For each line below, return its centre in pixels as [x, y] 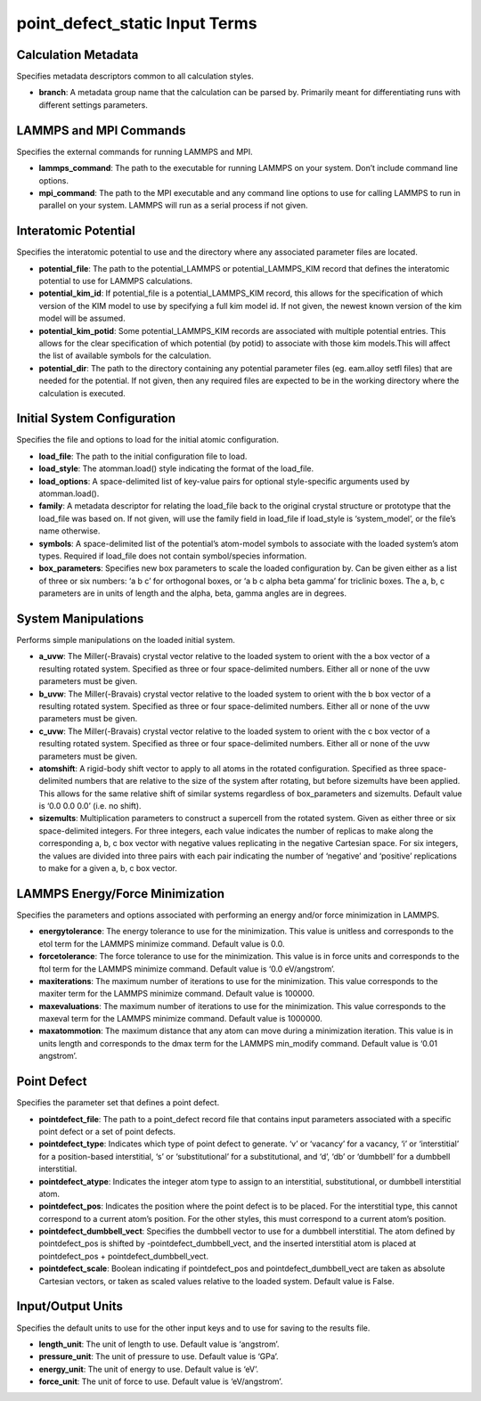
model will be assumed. [82, 318]
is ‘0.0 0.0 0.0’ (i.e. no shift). [90, 806]
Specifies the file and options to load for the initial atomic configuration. [148, 440]
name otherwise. [69, 531]
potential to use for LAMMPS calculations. [116, 281]
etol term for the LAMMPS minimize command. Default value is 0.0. [162, 943]
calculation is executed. [82, 393]
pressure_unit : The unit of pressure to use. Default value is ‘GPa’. [159, 1356]
